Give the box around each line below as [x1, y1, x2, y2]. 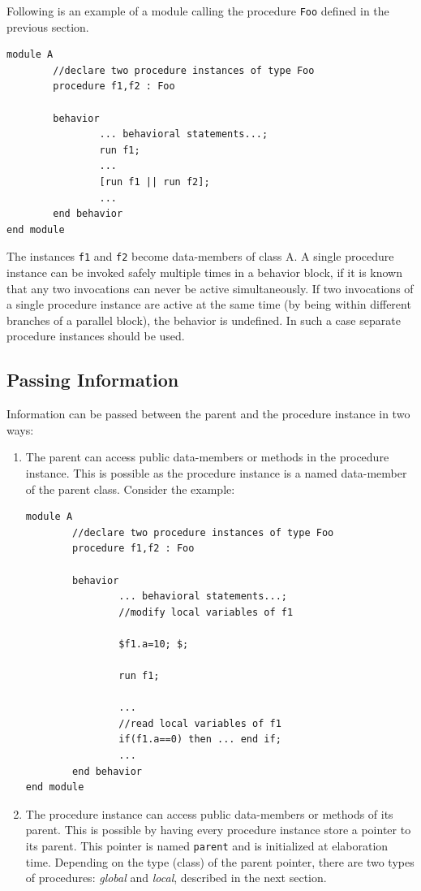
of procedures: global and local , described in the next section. [25, 869, 327, 886]
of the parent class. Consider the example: [25, 480, 235, 497]
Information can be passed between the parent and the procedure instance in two [6, 405, 410, 422]
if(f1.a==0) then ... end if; [118, 733, 281, 746]
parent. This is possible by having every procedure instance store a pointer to [25, 821, 411, 838]
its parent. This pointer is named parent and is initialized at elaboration [25, 837, 389, 854]
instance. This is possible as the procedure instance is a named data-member [25, 464, 407, 481]
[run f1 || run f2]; [99, 176, 210, 188]
